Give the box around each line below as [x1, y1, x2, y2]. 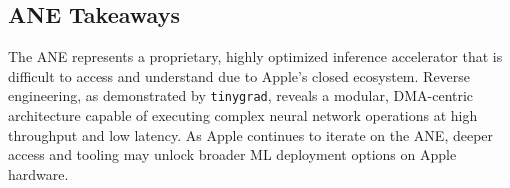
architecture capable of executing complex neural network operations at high [8, 105, 478, 126]
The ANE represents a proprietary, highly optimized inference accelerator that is [8, 46, 503, 67]
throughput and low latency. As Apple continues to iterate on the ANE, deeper [8, 124, 494, 145]
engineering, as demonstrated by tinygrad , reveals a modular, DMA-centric [8, 85, 474, 106]
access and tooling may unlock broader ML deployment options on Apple [8, 144, 457, 165]
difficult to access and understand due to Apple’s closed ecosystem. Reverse [8, 65, 471, 86]
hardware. [8, 163, 69, 184]
